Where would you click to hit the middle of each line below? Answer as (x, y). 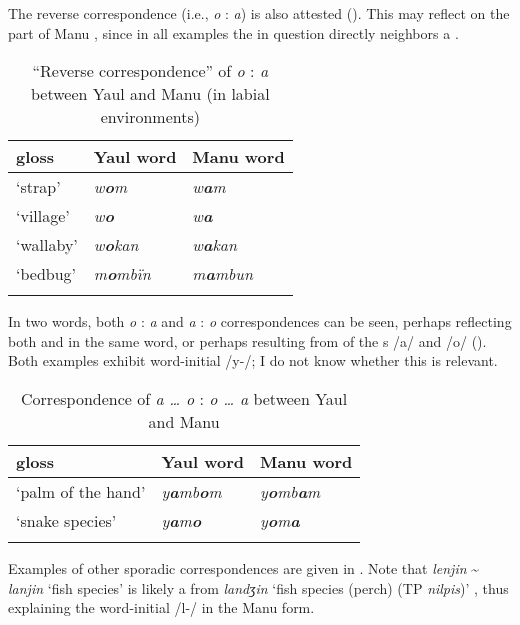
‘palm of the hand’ (81, 491)
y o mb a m (290, 491)
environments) (150, 117)
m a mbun (222, 274)
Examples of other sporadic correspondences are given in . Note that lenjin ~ (244, 567)
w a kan (214, 245)
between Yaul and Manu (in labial (150, 94)
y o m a (279, 520)
